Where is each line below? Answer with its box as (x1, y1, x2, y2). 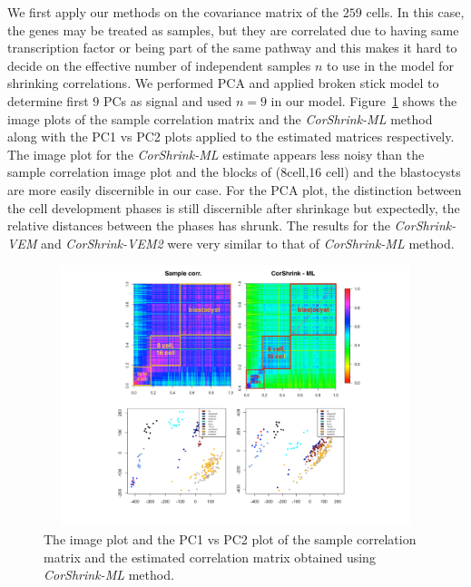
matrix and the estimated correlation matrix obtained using (44, 547, 376, 566)
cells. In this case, (366, 3, 465, 21)
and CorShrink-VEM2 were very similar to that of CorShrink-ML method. (41, 233, 455, 252)
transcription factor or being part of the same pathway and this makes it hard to (7, 38, 457, 57)
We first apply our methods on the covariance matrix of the (7, 3, 339, 21)
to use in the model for (326, 55, 455, 74)
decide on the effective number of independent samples (7, 55, 311, 74)
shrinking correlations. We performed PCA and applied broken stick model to (7, 73, 439, 93)
